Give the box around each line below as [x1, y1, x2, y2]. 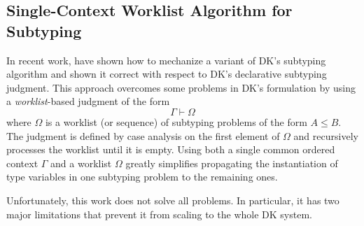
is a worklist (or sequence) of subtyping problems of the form [45, 114, 307, 129]
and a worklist [50, 155, 112, 170]
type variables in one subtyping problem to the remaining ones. [6, 169, 278, 184]
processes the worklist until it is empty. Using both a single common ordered [6, 142, 335, 157]
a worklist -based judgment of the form [6, 94, 170, 108]
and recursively [293, 128, 358, 143]
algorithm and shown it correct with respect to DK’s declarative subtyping [6, 66, 327, 81]
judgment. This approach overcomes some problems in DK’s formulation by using [6, 80, 356, 94]
